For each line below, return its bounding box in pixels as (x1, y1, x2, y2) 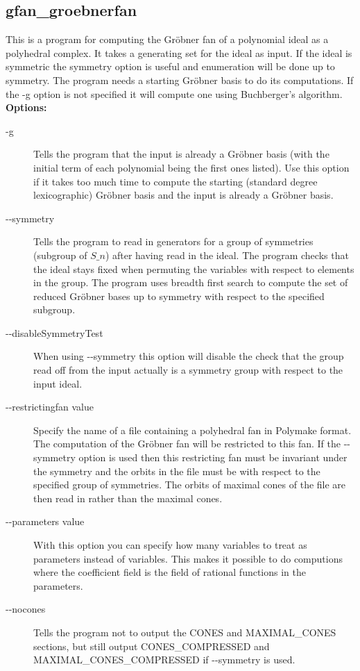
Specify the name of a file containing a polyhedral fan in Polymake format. (33, 422, 352, 437)
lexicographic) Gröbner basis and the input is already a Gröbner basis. (33, 188, 334, 202)
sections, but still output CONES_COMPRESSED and (33, 638, 270, 653)
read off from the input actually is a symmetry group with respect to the (33, 363, 343, 377)
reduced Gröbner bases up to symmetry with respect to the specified (33, 288, 325, 303)
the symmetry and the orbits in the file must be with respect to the (33, 463, 320, 478)
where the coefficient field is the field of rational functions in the (33, 565, 307, 579)
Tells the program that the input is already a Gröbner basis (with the (33, 147, 329, 161)
